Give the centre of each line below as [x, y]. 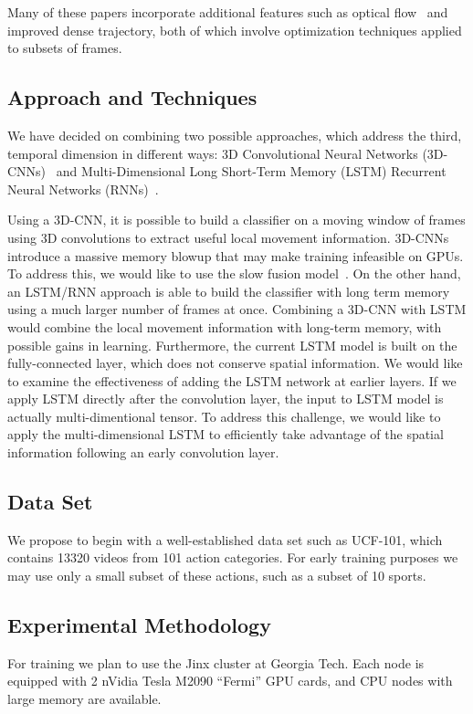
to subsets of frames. [65, 48]
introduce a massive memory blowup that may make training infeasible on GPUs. [236, 255]
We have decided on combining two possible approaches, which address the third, [235, 135]
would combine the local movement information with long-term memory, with [225, 326]
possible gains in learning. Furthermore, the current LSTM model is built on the [232, 345]
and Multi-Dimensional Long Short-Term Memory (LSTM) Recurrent [251, 171]
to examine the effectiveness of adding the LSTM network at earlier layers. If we [232, 380]
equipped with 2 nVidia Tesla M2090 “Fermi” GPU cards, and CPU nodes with [230, 681]
